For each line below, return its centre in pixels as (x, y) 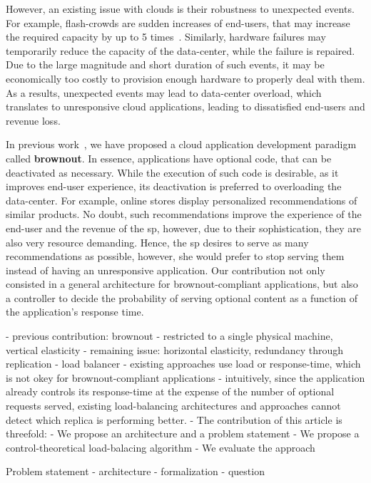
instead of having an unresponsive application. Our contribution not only (166, 270)
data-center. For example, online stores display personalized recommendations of (182, 200)
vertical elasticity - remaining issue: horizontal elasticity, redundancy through (175, 349)
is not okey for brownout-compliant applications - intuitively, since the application (185, 377)
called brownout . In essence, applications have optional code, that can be (169, 158)
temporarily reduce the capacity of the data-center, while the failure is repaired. (181, 50)
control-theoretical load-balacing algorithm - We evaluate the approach (161, 447)
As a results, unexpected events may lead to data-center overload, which (164, 92)
